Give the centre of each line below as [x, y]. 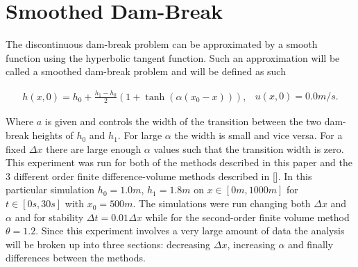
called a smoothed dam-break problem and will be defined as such [146, 71]
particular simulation [50, 189]
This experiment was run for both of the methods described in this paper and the [179, 162]
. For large [140, 135]
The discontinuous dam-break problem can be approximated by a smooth [162, 44]
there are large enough [94, 148]
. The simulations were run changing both [222, 203]
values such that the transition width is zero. [249, 148]
